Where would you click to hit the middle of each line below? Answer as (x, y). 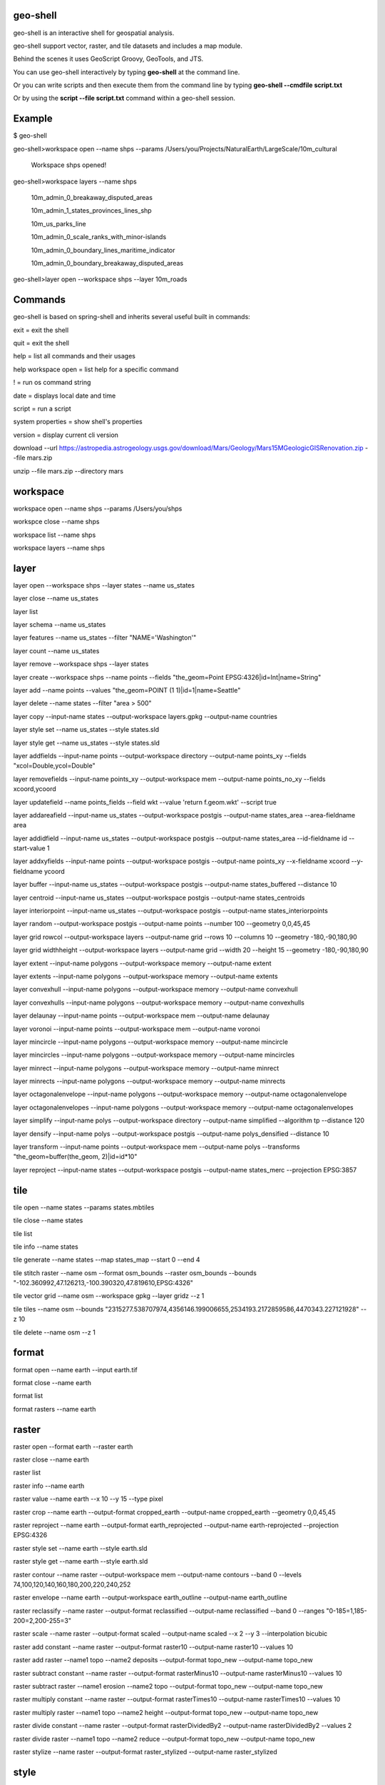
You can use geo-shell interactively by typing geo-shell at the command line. (127, 72)
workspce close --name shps (56, 522)
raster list (27, 1473)
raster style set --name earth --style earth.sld (80, 1548)
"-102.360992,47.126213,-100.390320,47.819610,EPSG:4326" (103, 1283)
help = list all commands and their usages (74, 356)
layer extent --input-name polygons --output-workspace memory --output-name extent (142, 963)
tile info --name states (46, 1247)
